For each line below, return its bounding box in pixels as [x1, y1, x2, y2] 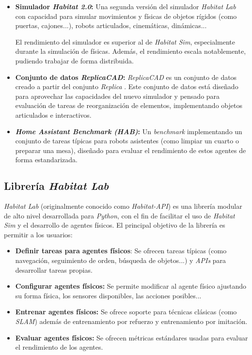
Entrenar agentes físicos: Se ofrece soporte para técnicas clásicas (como [15, 307, 237, 317]
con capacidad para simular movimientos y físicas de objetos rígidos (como [15, 11, 237, 21]
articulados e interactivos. [15, 109, 92, 120]
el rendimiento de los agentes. [15, 342, 103, 352]
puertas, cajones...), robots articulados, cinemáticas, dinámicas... [15, 20, 207, 31]
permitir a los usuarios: [4, 229, 73, 239]
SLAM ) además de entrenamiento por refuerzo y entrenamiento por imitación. [15, 316, 248, 326]
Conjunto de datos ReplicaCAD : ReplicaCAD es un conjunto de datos [15, 72, 237, 82]
